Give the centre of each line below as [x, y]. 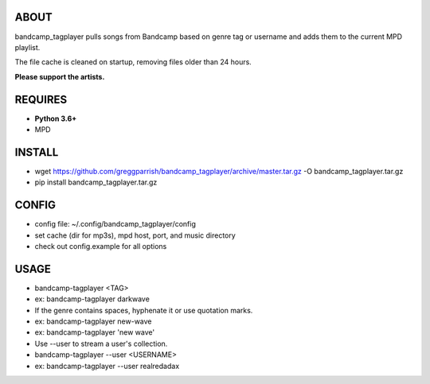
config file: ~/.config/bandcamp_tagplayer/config [115, 224]
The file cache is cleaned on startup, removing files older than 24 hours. [133, 62]
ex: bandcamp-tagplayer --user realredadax [107, 366]
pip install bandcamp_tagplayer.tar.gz [96, 182]
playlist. [27, 47]
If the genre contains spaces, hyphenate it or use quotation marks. [144, 310]
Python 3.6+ [56, 118]
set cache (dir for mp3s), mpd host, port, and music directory [135, 235]
